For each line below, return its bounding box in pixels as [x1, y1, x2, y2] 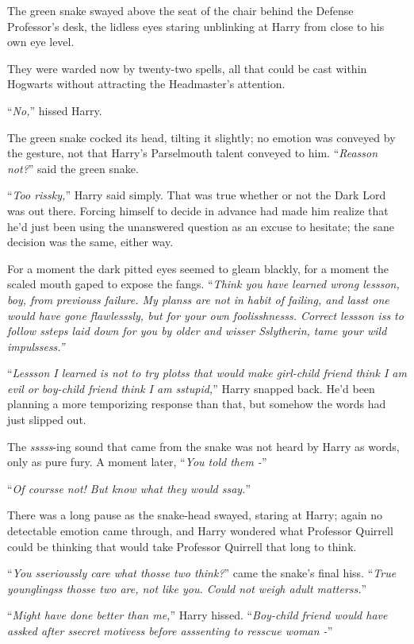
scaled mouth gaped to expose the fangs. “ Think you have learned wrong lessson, [7, 276, 400, 292]
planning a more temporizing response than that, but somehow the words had [7, 395, 386, 412]
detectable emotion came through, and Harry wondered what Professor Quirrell [7, 523, 393, 539]
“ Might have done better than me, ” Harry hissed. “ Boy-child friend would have [7, 607, 388, 623]
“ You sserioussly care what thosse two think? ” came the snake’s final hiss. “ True [7, 565, 397, 581]
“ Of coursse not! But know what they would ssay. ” [7, 480, 251, 496]
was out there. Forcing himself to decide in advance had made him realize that [7, 202, 389, 218]
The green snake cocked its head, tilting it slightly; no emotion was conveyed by [7, 129, 396, 145]
